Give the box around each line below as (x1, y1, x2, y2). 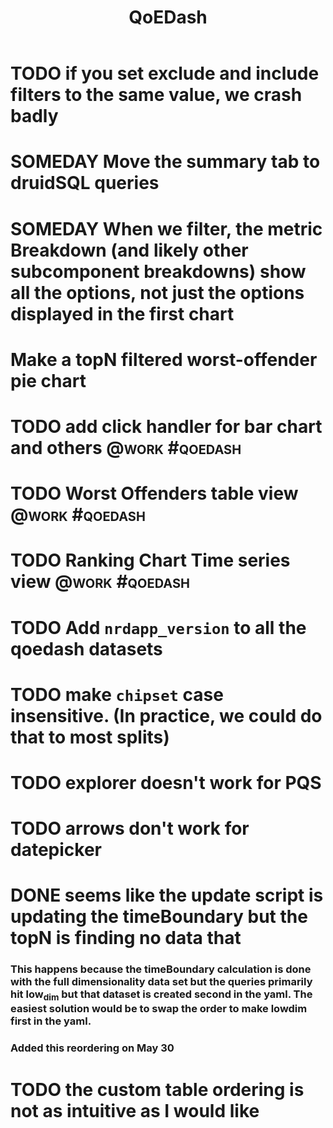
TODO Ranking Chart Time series (10, 549, 291, 572)
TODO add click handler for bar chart (10, 415, 323, 438)
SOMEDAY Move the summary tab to (10, 151, 321, 173)
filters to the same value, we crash (10, 84, 303, 106)
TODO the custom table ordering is (10, 1078, 305, 1101)
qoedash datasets (10, 637, 163, 660)
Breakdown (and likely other (10, 239, 249, 261)
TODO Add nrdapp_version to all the (10, 616, 307, 639)
